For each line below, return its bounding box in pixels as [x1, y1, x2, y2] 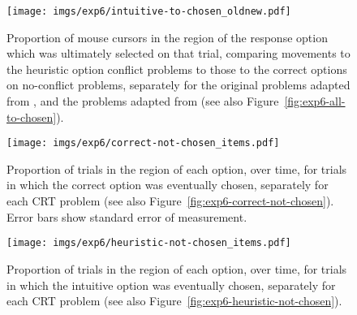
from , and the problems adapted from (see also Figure [6, 93, 279, 110]
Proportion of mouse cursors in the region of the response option [6, 28, 328, 45]
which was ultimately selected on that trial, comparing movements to [6, 45, 351, 62]
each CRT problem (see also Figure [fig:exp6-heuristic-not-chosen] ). [6, 292, 342, 309]
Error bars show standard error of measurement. [6, 208, 247, 225]
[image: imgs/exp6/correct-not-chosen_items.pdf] [6, 137, 280, 149]
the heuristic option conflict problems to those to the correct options [6, 60, 347, 77]
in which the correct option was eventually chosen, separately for [6, 176, 329, 193]
